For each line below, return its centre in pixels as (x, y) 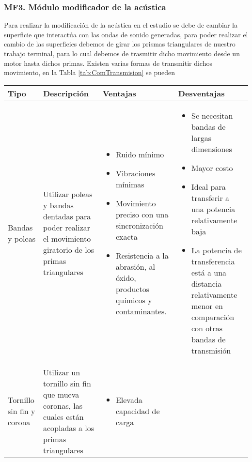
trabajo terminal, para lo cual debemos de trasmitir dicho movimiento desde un (122, 53)
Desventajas (201, 93)
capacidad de (138, 411)
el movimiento (67, 238)
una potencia (213, 209)
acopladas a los (69, 428)
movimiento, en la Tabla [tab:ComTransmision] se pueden (89, 72)
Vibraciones (135, 173)
